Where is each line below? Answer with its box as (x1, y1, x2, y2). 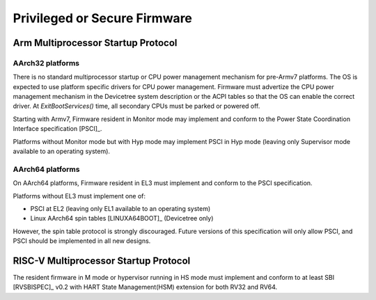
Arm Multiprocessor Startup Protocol (13, 37, 178, 49)
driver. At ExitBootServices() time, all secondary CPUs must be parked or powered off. (13, 102, 260, 111)
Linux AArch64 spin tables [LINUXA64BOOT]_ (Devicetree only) (30, 214, 214, 223)
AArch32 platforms (13, 58, 80, 68)
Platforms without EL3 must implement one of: (13, 191, 146, 200)
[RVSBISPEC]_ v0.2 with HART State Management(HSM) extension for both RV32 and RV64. (13, 283, 278, 292)
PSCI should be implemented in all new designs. (13, 237, 151, 245)
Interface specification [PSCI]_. (13, 125, 102, 133)
